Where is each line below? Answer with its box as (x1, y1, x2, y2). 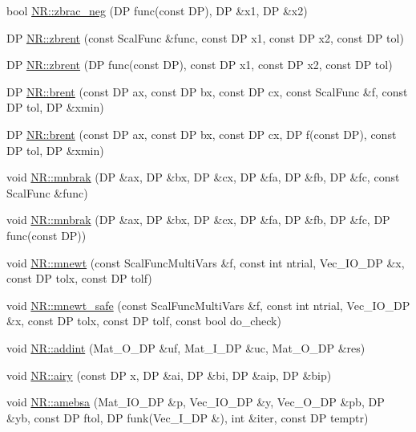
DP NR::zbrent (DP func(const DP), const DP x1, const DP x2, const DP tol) (6, 56, 393, 73)
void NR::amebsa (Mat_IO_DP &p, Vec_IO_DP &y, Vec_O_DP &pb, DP (6, 393, 385, 410)
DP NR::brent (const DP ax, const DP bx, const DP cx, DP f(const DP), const (6, 125, 397, 142)
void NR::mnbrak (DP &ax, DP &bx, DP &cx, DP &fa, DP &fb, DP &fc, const (6, 169, 400, 185)
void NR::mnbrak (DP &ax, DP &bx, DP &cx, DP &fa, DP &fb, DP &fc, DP (6, 211, 390, 228)
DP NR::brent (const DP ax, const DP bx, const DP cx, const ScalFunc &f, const (6, 83, 408, 100)
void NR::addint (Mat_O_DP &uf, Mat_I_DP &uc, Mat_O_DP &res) (6, 339, 366, 356)
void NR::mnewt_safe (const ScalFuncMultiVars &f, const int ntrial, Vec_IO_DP (6, 296, 410, 313)
